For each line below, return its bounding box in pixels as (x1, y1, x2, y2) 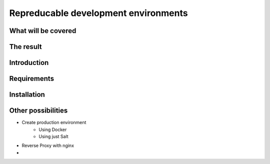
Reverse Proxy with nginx (21, 142, 74, 148)
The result (9, 42, 42, 51)
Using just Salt (38, 133, 68, 139)
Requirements (9, 74, 54, 83)
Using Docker (38, 126, 67, 132)
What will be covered (9, 26, 76, 35)
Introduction (9, 58, 49, 67)
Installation (9, 90, 45, 99)
